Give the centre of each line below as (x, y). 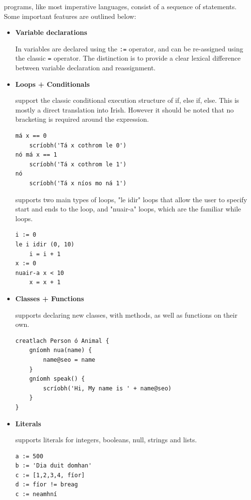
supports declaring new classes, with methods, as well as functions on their (126, 315)
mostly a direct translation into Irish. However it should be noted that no (125, 109)
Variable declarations (51, 32)
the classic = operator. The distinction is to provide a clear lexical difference (128, 58)
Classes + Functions (50, 298)
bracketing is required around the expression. (82, 119)
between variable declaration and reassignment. (86, 68)
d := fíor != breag (47, 485)
